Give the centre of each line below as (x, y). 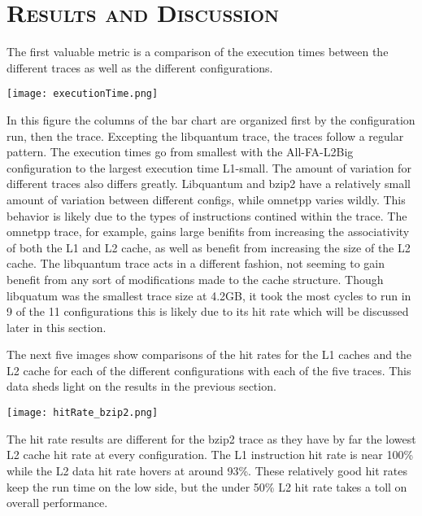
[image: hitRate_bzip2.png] (83, 413)
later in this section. (57, 327)
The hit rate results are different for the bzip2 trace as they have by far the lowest (211, 438)
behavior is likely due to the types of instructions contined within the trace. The (207, 215)
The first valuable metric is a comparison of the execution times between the (198, 52)
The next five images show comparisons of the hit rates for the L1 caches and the (209, 354)
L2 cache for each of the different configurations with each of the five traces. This (209, 370)
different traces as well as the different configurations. (140, 67)
